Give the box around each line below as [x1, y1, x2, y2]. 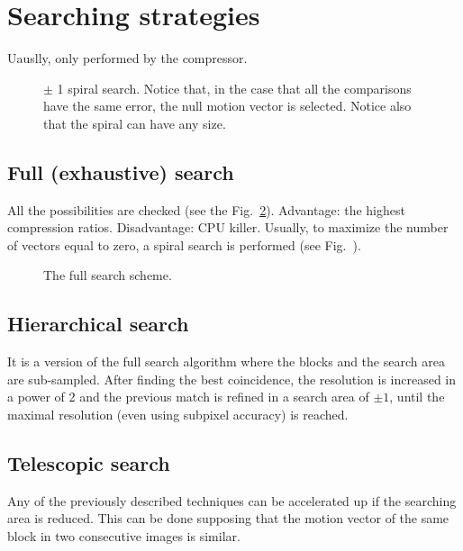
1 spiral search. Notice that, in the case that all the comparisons [57, 78, 412, 97]
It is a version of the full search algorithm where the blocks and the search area [7, 352, 445, 371]
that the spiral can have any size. [43, 113, 226, 132]
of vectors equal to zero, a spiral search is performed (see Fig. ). [7, 235, 361, 254]
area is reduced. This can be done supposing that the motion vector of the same [7, 509, 449, 528]
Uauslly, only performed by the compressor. [7, 49, 248, 68]
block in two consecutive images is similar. [7, 527, 241, 546]
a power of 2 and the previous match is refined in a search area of [7, 387, 369, 406]
